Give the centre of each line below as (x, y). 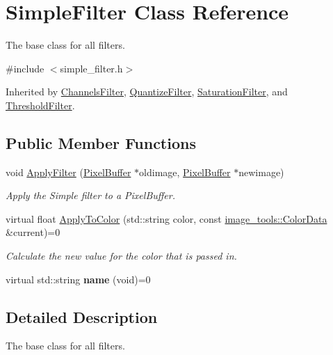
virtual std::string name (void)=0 (78, 279)
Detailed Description (82, 316)
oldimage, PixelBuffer (185, 172)
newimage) (261, 172)
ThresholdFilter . (40, 105)
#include (25, 68)
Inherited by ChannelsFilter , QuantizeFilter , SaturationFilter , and (147, 92)
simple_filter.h (91, 68)
